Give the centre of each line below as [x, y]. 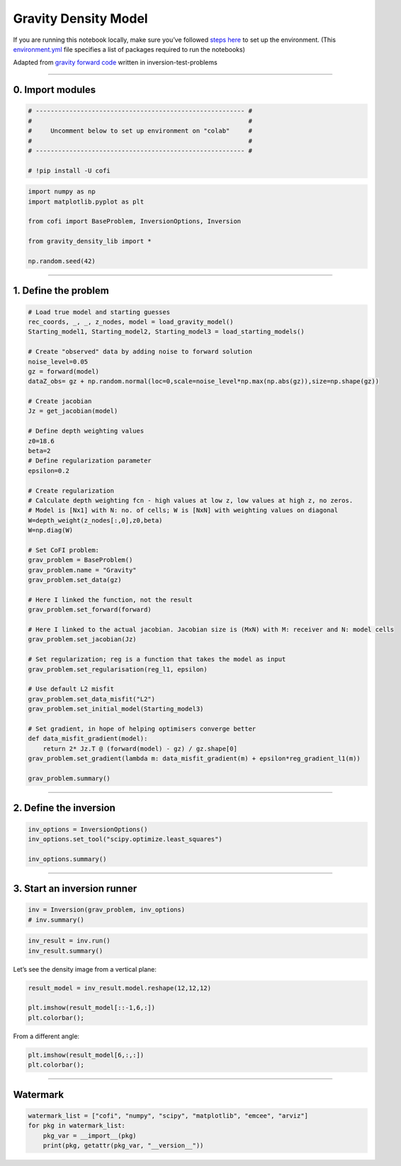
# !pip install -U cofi [69, 171]
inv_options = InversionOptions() [88, 829]
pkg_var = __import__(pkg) [90, 1136]
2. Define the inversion [64, 808]
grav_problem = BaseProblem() [80, 560]
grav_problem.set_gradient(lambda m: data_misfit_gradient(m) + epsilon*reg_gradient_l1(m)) [194, 759]
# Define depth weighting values [86, 431]
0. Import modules [55, 90]
